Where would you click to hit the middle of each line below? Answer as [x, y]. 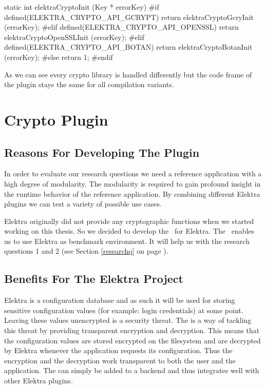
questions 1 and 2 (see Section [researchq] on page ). [86, 251]
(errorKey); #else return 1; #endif [59, 57]
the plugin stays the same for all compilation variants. [89, 84]
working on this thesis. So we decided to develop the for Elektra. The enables [129, 231]
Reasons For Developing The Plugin [102, 152]
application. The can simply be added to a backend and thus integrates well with [132, 370]
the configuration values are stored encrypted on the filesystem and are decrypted [132, 340]
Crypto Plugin [56, 119]
